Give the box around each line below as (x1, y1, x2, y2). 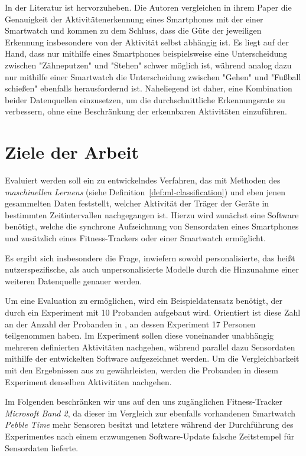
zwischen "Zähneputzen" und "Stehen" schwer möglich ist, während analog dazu (5, 58, 292, 71)
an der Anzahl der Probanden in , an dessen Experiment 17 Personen (5, 317, 256, 330)
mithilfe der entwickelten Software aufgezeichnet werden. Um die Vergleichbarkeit (5, 352, 300, 365)
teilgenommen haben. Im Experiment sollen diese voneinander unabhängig (5, 329, 274, 342)
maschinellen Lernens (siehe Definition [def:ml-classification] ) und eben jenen (5, 185, 286, 198)
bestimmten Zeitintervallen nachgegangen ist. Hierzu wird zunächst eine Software (5, 208, 299, 221)
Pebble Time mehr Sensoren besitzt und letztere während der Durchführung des (5, 418, 294, 431)
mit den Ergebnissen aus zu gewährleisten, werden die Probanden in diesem (5, 363, 278, 376)
